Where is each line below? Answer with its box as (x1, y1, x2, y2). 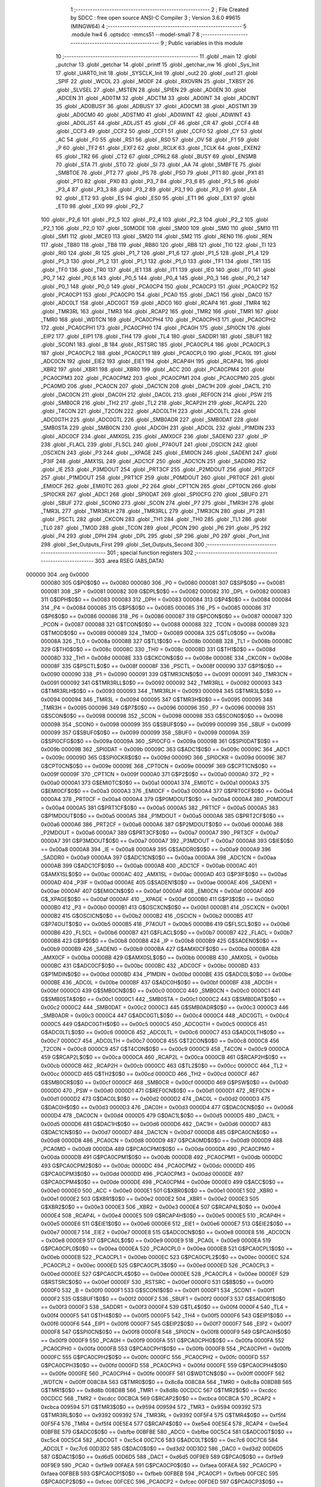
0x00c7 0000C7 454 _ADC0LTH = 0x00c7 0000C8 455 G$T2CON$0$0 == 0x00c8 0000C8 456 (40, 1037, 279, 1044)
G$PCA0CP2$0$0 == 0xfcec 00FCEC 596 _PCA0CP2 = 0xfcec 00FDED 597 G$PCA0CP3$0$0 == (40, 1478, 284, 1485)
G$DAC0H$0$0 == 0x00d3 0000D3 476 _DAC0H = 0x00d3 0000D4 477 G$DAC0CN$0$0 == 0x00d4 (40, 1103, 294, 1110)
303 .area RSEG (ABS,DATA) (95, 557, 165, 564)
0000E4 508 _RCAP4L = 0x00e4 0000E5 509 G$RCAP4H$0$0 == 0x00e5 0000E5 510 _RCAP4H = (40, 1212, 286, 1219)
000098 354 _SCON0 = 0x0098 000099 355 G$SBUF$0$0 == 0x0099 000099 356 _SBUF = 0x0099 (40, 720, 291, 728)
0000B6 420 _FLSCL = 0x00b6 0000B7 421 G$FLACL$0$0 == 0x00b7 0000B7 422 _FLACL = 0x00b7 (40, 928, 293, 936)
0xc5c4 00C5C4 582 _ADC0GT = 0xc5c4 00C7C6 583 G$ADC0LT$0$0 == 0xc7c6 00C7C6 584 (40, 1436, 278, 1444)
